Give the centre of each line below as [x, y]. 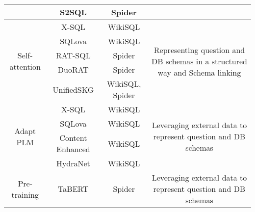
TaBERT [73, 189]
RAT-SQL [73, 55]
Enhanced [73, 149]
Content [73, 138]
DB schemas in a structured [200, 61]
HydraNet [73, 163]
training [25, 194]
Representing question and [199, 50]
